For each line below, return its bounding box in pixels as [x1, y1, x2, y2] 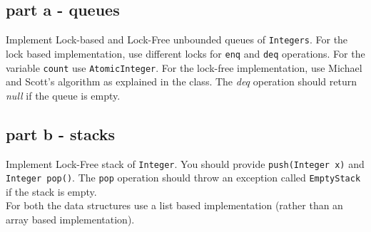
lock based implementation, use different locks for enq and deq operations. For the [6, 46, 365, 60]
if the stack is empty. [6, 184, 97, 199]
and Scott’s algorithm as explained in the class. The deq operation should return [6, 74, 357, 89]
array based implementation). [6, 212, 135, 227]
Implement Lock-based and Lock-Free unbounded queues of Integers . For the [6, 32, 348, 47]
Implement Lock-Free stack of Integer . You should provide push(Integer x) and [6, 156, 365, 171]
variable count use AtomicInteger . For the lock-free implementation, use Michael [6, 60, 362, 75]
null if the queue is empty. [6, 88, 121, 102]
